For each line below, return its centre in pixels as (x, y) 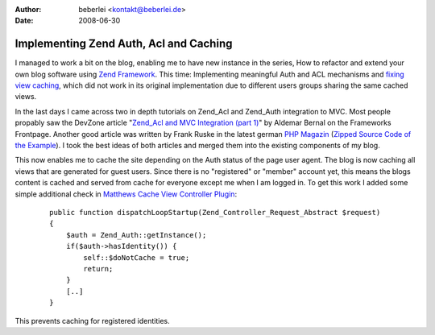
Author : (28, 9)
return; (98, 269)
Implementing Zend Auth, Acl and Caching (124, 44)
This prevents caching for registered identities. (92, 321)
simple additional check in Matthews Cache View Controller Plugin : (126, 194)
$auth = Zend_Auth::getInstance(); (136, 235)
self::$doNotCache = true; (137, 257)
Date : (24, 21)
